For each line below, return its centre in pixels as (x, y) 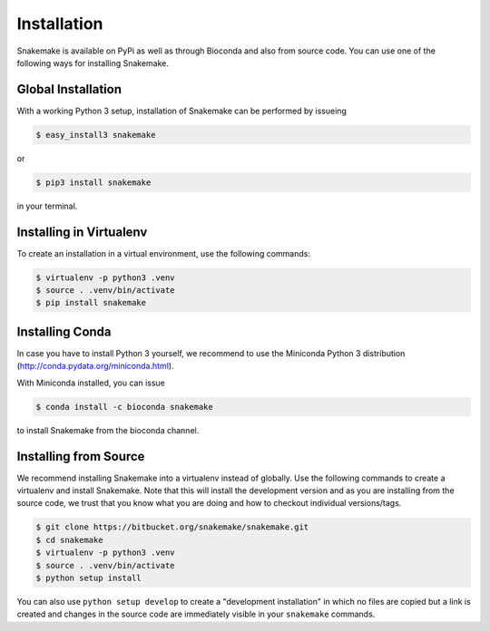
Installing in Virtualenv (82, 232)
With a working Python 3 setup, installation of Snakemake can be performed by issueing (181, 111)
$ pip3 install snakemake (93, 182)
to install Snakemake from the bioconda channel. (108, 430)
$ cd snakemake (69, 540)
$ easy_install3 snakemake (96, 135)
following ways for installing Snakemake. (93, 63)
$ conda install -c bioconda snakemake (124, 407)
